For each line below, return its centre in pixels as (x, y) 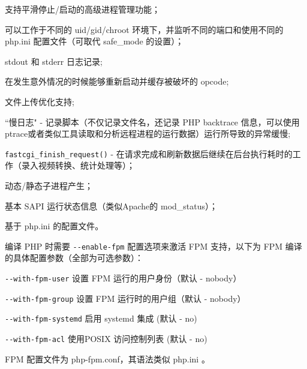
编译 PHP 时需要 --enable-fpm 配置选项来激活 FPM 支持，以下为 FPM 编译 (153, 246)
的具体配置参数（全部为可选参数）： (74, 258)
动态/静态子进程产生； (49, 185)
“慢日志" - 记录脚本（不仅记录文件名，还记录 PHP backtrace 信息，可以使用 (152, 121)
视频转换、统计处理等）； (86, 165)
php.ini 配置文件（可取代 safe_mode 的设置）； (94, 41)
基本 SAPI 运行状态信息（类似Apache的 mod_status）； (112, 205)
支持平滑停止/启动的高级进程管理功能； (82, 9)
